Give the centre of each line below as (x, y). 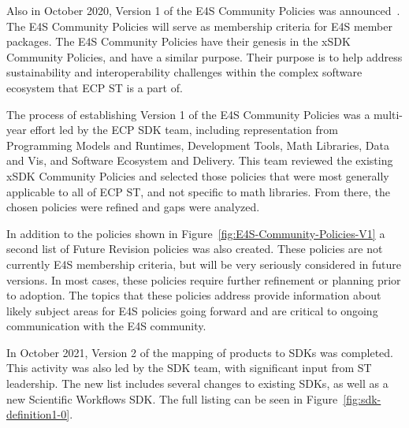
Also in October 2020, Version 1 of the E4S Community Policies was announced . (203, 10)
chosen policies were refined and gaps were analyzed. (133, 207)
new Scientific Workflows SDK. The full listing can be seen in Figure (172, 398)
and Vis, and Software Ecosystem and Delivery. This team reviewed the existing (200, 160)
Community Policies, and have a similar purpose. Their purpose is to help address (204, 56)
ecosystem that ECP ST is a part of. (95, 87)
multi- (389, 114)
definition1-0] (38, 414)
